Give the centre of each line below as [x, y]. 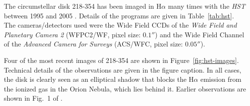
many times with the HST [207, 6]
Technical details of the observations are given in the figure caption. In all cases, [123, 69]
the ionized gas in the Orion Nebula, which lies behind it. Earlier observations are [125, 88]
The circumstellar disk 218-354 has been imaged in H [83, 6]
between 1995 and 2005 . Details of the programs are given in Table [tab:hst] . [119, 15]
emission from [221, 79]
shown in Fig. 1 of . [33, 98]
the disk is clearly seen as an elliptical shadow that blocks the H [99, 79]
